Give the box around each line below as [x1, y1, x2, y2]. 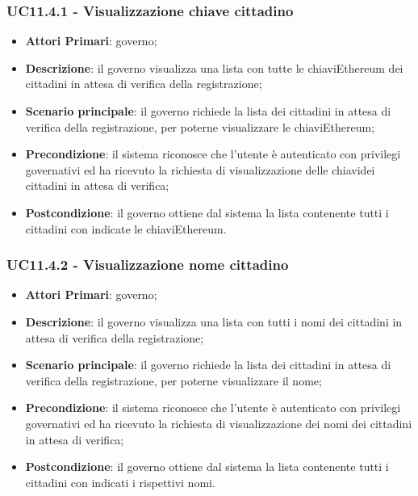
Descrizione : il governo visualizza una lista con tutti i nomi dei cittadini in [25, 313, 403, 330]
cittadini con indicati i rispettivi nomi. [25, 473, 215, 490]
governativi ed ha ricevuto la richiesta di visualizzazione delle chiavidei [25, 161, 375, 178]
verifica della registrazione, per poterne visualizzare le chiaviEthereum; [25, 118, 375, 135]
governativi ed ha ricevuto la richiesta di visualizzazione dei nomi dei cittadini [25, 414, 412, 431]
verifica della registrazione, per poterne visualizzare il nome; [25, 372, 322, 389]
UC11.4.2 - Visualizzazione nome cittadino [6, 254, 289, 275]
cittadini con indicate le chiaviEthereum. [25, 220, 227, 237]
